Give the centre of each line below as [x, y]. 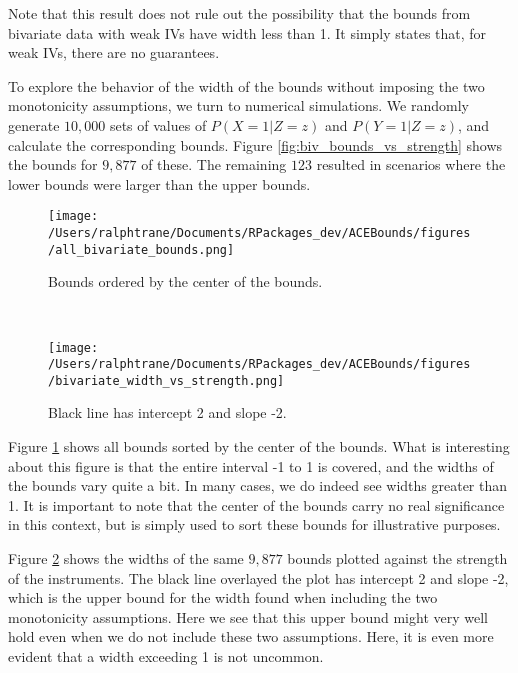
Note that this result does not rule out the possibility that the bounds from [239, 13]
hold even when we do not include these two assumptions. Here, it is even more [251, 636]
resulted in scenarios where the [411, 164]
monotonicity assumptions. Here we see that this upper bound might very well [248, 616]
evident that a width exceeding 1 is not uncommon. [166, 656]
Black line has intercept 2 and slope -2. [167, 412]
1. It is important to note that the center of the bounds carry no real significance [256, 504]
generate [34, 124]
